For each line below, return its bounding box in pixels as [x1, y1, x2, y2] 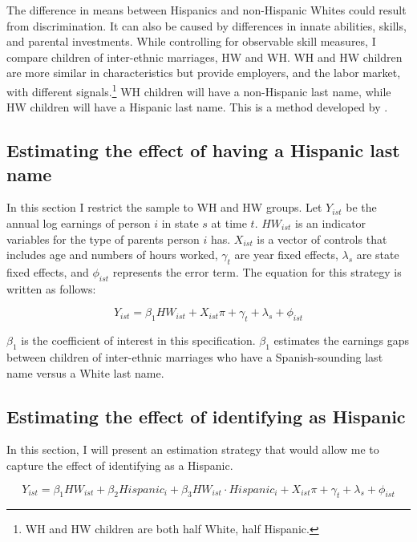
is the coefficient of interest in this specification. [21, 332, 256, 349]
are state [356, 246, 399, 263]
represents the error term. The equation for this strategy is [112, 263, 402, 280]
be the [346, 199, 377, 216]
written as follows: [6, 280, 96, 297]
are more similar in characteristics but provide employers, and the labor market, [6, 64, 401, 81]
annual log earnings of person [6, 215, 151, 231]
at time [211, 215, 247, 231]
